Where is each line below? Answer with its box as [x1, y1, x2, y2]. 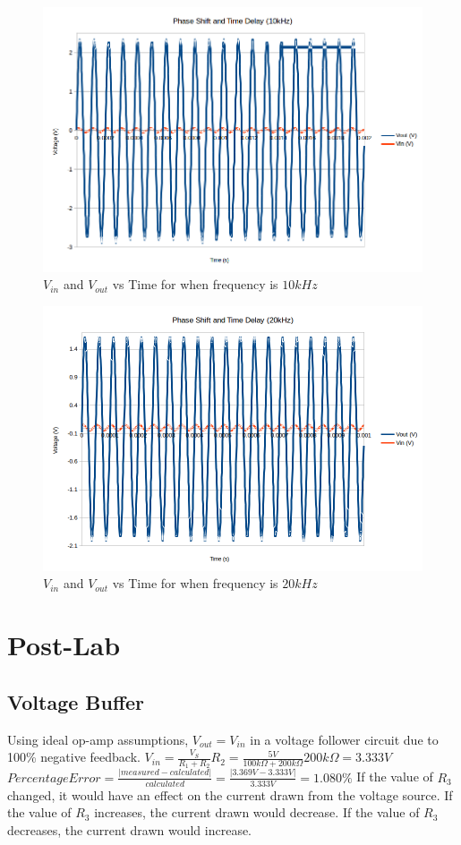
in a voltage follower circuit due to [250, 730, 439, 748]
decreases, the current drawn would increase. [7, 820, 252, 839]
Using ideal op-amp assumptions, [7, 730, 189, 748]
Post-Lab [7, 627, 121, 663]
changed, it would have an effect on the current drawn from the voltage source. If [7, 785, 453, 804]
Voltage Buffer [7, 687, 145, 715]
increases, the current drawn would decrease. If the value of [94, 803, 420, 822]
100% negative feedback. [7, 747, 141, 766]
